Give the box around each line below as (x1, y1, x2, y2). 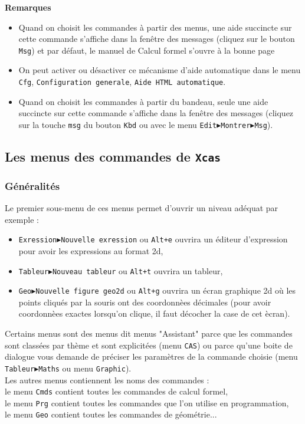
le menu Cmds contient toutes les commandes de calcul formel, (5, 385, 228, 397)
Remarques (5, 1, 51, 13)
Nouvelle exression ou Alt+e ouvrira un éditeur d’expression (61, 233, 288, 245)
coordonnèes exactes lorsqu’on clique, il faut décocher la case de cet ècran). (18, 307, 290, 320)
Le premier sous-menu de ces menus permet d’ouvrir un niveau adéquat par (5, 202, 278, 214)
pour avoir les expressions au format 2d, (18, 244, 163, 257)
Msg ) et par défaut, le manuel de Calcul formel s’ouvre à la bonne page (18, 44, 275, 56)
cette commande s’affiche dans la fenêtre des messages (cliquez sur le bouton (18, 32, 295, 45)
